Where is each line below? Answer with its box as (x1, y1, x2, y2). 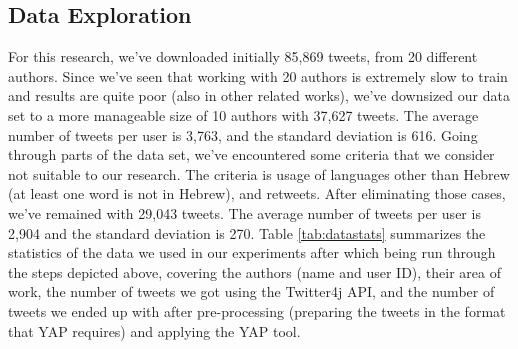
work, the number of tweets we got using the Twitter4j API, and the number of (8, 281, 495, 302)
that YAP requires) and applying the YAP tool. (8, 320, 301, 341)
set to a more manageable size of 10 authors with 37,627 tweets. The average (8, 104, 479, 125)
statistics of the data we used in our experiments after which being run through (8, 242, 496, 263)
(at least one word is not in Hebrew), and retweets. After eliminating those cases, (8, 183, 506, 204)
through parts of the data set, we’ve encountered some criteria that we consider (8, 144, 495, 165)
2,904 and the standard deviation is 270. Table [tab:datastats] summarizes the (8, 222, 486, 243)
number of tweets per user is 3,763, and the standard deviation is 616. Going (8, 124, 478, 145)
